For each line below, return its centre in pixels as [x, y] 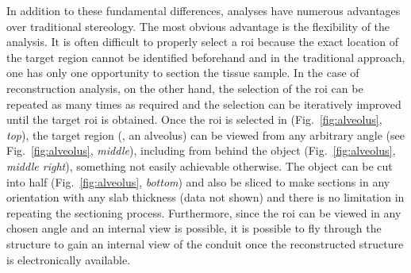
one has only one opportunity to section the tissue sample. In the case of [183, 73]
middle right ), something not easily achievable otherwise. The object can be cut [200, 165]
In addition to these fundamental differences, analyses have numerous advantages [204, 10]
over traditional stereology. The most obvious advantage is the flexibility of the [198, 26]
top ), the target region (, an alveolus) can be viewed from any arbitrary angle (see [205, 135]
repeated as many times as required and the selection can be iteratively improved [204, 104]
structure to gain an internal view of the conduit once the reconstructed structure [205, 243]
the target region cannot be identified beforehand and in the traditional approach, [206, 57]
